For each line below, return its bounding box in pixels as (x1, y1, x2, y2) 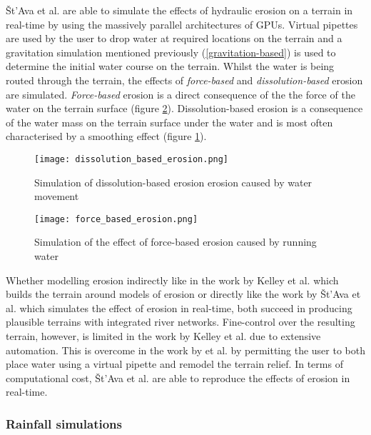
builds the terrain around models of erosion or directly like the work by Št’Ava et (6, 286, 361, 301)
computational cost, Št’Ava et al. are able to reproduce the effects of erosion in (6, 370, 350, 385)
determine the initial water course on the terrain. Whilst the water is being (6, 59, 335, 74)
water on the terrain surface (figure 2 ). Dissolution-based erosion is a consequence (6, 101, 363, 116)
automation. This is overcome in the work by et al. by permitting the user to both (6, 342, 365, 357)
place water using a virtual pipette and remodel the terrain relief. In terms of (6, 356, 343, 371)
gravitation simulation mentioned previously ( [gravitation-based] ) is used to (6, 44, 336, 59)
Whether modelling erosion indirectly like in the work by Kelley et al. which (6, 272, 339, 287)
